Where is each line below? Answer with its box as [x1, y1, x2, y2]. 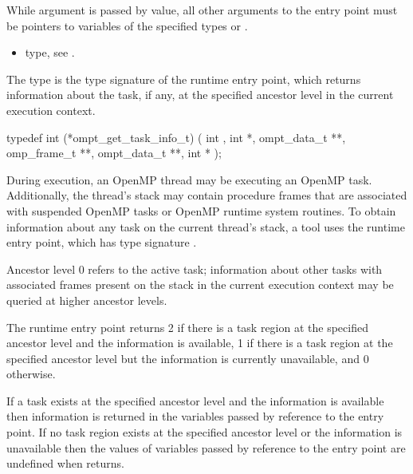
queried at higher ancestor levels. [6, 291, 167, 308]
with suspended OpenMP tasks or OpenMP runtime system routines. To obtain [6, 202, 396, 219]
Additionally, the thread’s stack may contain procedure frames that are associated [6, 187, 407, 203]
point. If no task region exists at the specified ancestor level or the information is [6, 424, 403, 440]
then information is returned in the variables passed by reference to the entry [6, 408, 384, 425]
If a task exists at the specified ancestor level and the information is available [6, 392, 384, 409]
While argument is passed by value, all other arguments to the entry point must [6, 2, 398, 18]
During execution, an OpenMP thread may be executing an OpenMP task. [6, 171, 372, 188]
